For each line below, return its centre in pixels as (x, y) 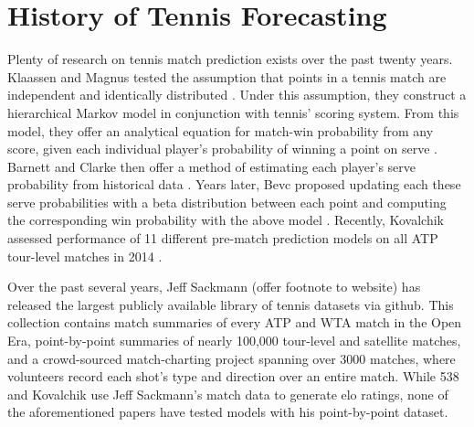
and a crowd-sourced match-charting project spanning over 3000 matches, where (232, 358)
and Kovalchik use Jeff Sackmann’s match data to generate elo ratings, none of (228, 394)
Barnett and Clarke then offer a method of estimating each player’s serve (212, 166)
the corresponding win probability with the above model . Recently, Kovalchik (226, 220)
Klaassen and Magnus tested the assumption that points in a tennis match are (227, 76)
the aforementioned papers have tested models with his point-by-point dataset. (228, 412)
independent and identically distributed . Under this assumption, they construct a (237, 95)
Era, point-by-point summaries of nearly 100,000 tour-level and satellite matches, (234, 341)
